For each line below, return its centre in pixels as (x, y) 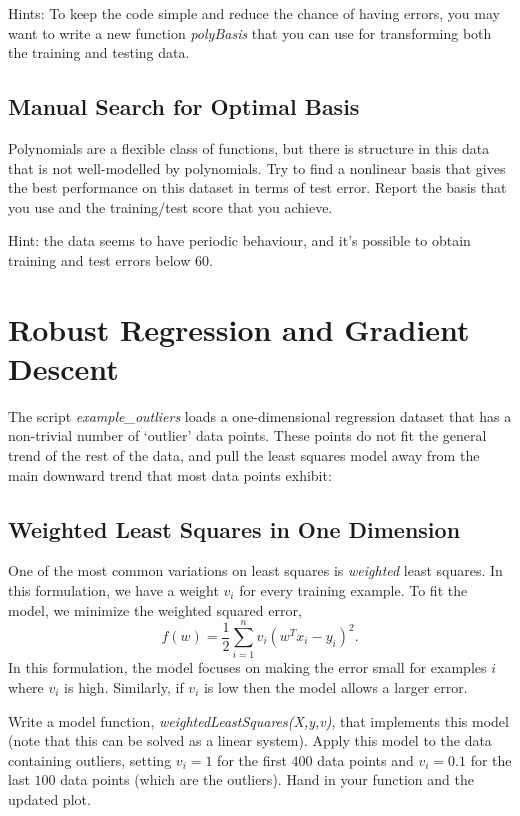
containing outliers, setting (90, 759)
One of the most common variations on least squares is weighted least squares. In (255, 570)
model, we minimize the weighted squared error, (155, 609)
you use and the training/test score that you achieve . (170, 206)
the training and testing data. (99, 52)
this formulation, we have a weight (113, 590)
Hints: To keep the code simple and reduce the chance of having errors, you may (254, 13)
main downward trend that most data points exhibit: (170, 474)
